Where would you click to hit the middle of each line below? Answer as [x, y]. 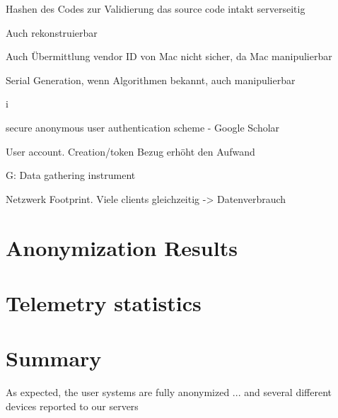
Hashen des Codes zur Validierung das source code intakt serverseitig [156, 8]
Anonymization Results [122, 247]
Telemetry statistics [104, 302]
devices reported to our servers [72, 406]
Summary [54, 358]
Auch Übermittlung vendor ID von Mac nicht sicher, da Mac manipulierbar [169, 56]
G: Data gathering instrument [71, 175]
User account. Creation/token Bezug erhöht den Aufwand [130, 151]
